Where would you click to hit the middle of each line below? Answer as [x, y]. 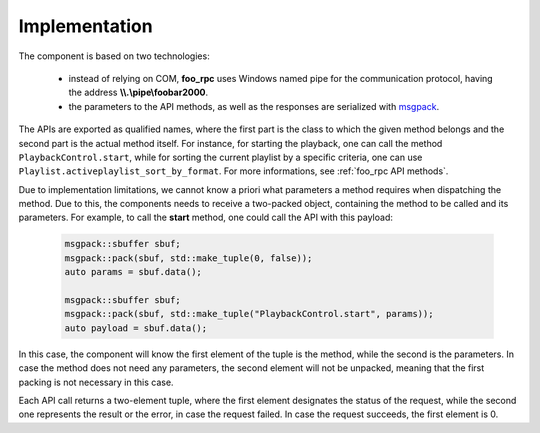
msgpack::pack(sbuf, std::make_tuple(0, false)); [188, 258]
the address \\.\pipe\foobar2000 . [138, 92]
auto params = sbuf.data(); [133, 272]
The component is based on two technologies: [114, 56]
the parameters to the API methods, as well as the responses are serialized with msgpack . [254, 106]
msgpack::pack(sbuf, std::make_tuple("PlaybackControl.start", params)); [249, 314]
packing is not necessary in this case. [96, 382]
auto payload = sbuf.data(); [136, 328]
